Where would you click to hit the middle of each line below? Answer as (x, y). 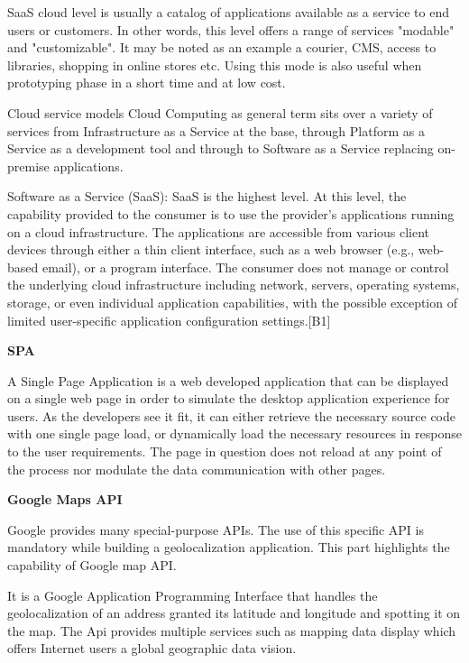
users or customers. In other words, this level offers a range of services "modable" (231, 29)
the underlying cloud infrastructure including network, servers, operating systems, (234, 285)
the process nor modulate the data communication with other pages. (197, 469)
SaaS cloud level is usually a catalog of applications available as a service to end (229, 12)
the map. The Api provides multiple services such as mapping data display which (232, 630)
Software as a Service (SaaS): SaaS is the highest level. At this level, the (207, 196)
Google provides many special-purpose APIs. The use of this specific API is (216, 529)
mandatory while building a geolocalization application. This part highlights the (229, 547)
